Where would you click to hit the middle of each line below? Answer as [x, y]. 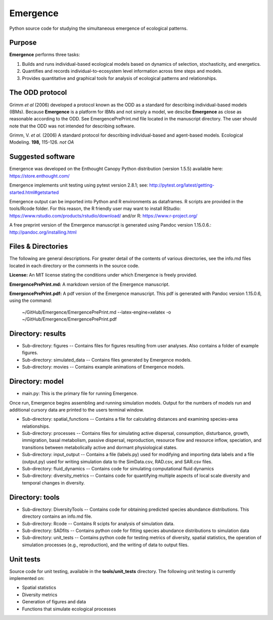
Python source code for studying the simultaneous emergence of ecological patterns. [99, 28]
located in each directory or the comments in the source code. [74, 265]
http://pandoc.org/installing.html [43, 232]
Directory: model [37, 382]
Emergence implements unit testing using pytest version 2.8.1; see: [79, 185]
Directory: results [38, 334]
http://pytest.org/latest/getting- [182, 185]
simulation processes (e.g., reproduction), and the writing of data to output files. [105, 545]
